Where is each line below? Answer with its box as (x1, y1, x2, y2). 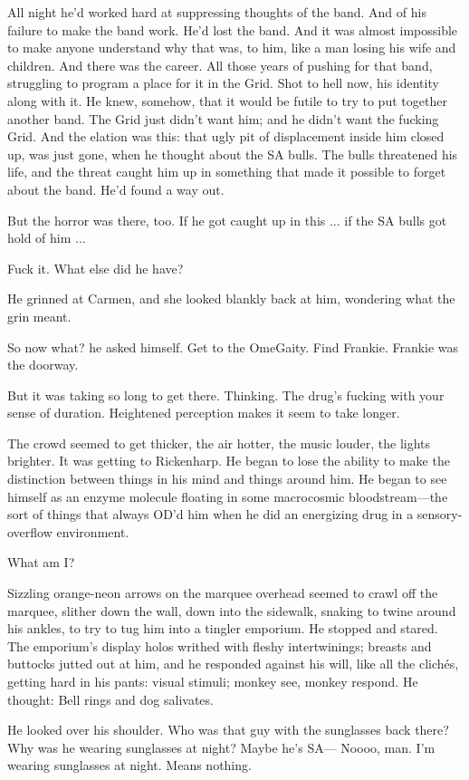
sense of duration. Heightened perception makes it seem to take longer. (7, 403, 400, 422)
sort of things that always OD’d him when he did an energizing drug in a (7, 505, 414, 524)
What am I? (7, 553, 75, 572)
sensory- (416, 505, 463, 524)
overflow (7, 522, 53, 541)
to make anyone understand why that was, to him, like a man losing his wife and (7, 38, 456, 57)
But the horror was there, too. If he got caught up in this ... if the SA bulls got (7, 210, 447, 229)
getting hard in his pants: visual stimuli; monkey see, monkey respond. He (7, 672, 418, 690)
